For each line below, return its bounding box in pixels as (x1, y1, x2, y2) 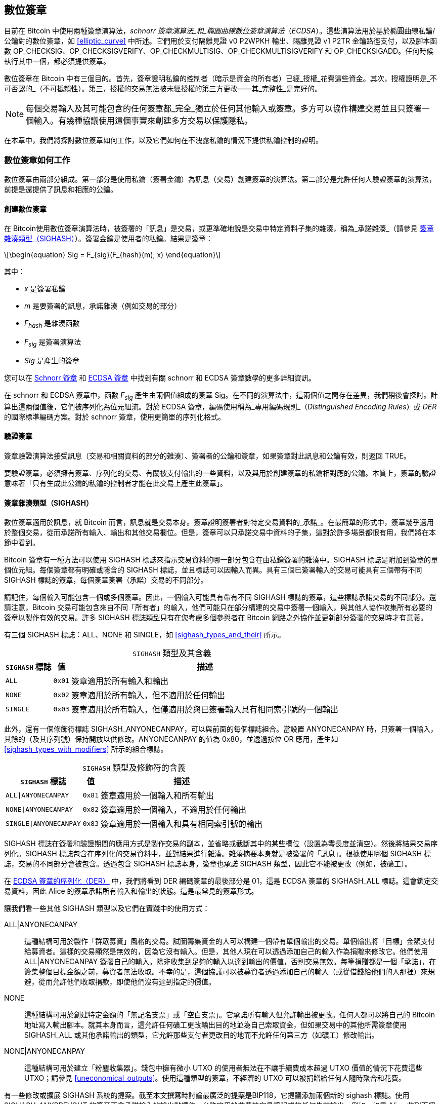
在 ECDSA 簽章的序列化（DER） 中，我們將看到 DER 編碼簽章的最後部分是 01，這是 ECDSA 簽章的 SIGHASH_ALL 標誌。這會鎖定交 (4, 877, 438, 886)
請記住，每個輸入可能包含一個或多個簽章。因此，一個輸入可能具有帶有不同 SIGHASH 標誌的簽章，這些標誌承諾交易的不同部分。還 (4, 593, 436, 602)
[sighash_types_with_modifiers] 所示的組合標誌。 (4, 745, 168, 754)
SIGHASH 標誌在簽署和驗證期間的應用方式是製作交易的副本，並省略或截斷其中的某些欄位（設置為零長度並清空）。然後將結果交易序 (4, 839, 438, 848)
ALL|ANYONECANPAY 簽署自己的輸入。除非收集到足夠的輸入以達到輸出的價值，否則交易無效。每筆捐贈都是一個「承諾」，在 (24, 957, 436, 966)
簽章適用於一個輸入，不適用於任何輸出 (101, 805, 247, 815)
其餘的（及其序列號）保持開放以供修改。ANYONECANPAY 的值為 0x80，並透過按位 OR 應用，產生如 (4, 735, 338, 744)
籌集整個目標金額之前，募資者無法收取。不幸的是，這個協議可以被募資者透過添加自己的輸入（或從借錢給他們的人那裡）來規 (24, 967, 435, 976)
